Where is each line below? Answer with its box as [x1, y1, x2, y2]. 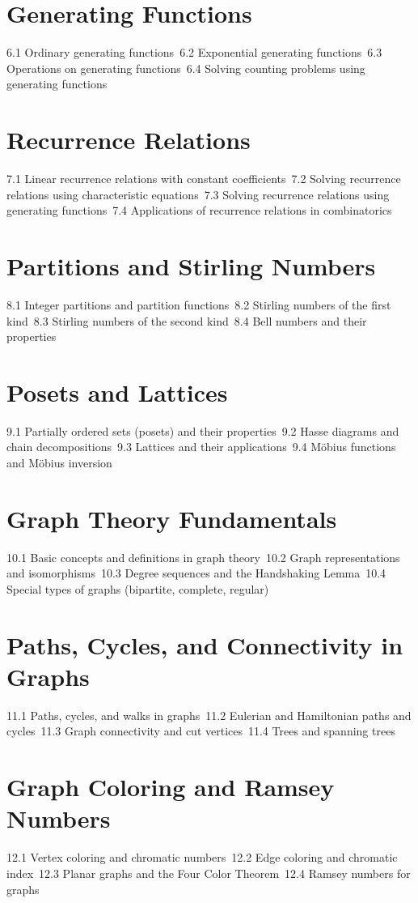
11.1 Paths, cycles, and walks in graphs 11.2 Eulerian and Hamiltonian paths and [6, 706, 412, 723]
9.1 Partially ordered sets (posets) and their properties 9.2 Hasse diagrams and [6, 422, 399, 439]
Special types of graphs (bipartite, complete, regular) [6, 580, 269, 597]
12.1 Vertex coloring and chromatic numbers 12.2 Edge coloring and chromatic [6, 849, 398, 866]
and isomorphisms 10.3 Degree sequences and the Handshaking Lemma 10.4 [6, 564, 386, 581]
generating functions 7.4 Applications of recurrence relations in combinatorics [6, 202, 392, 219]
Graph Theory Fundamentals [6, 501, 337, 535]
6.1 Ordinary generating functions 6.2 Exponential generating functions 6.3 [6, 44, 382, 61]
